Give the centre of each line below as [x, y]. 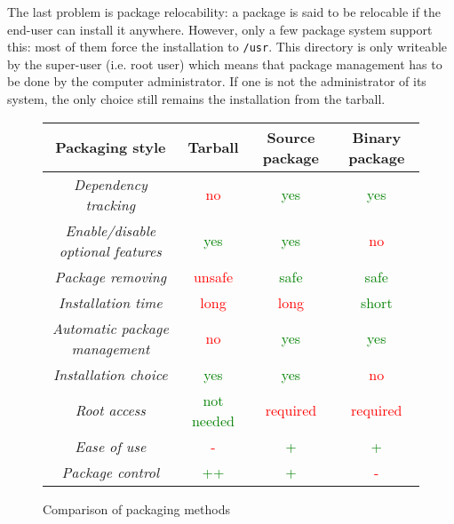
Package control [111, 472]
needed [213, 420]
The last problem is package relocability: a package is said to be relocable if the [224, 12]
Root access [110, 410]
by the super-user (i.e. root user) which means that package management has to [225, 64]
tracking [111, 204]
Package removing [111, 276]
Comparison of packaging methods [136, 508]
